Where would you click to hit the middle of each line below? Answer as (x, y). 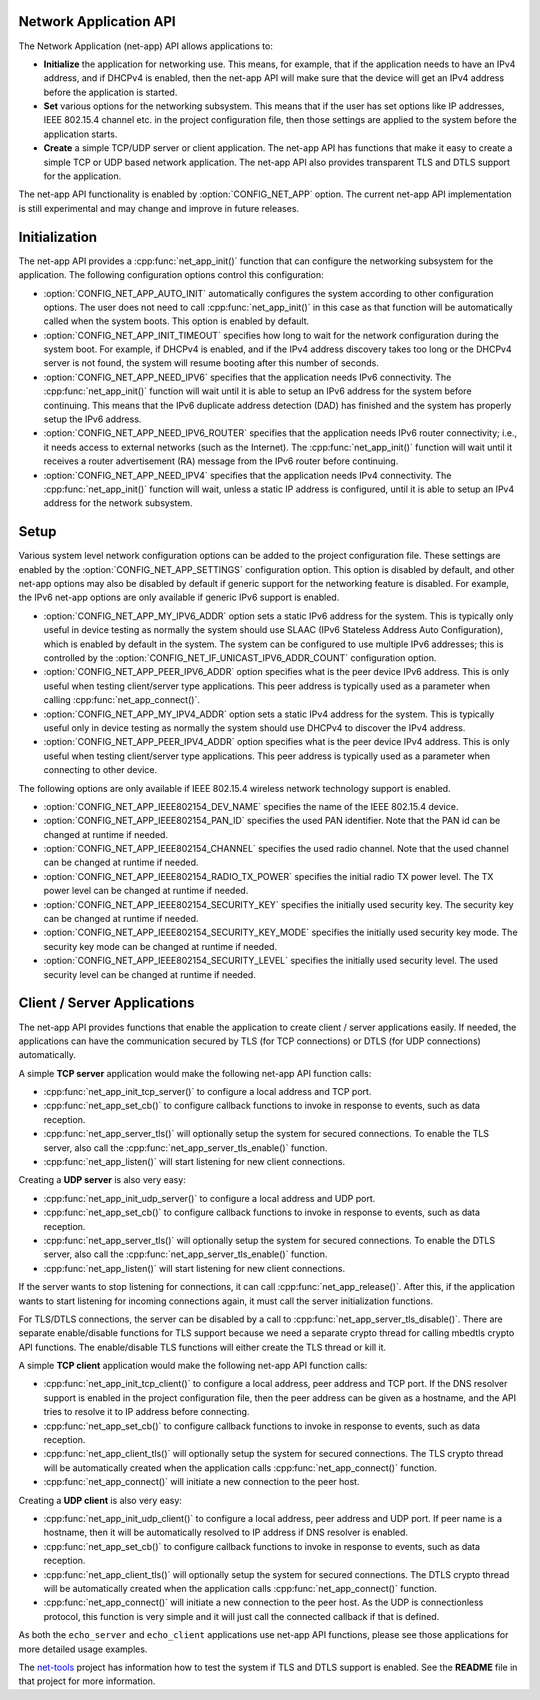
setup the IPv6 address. (92, 419)
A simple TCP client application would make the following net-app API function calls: (193, 1366)
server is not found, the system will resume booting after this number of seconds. (211, 363)
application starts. (80, 134)
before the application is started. (110, 92)
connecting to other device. (100, 770)
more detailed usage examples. (83, 1649)
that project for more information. (87, 1681)
